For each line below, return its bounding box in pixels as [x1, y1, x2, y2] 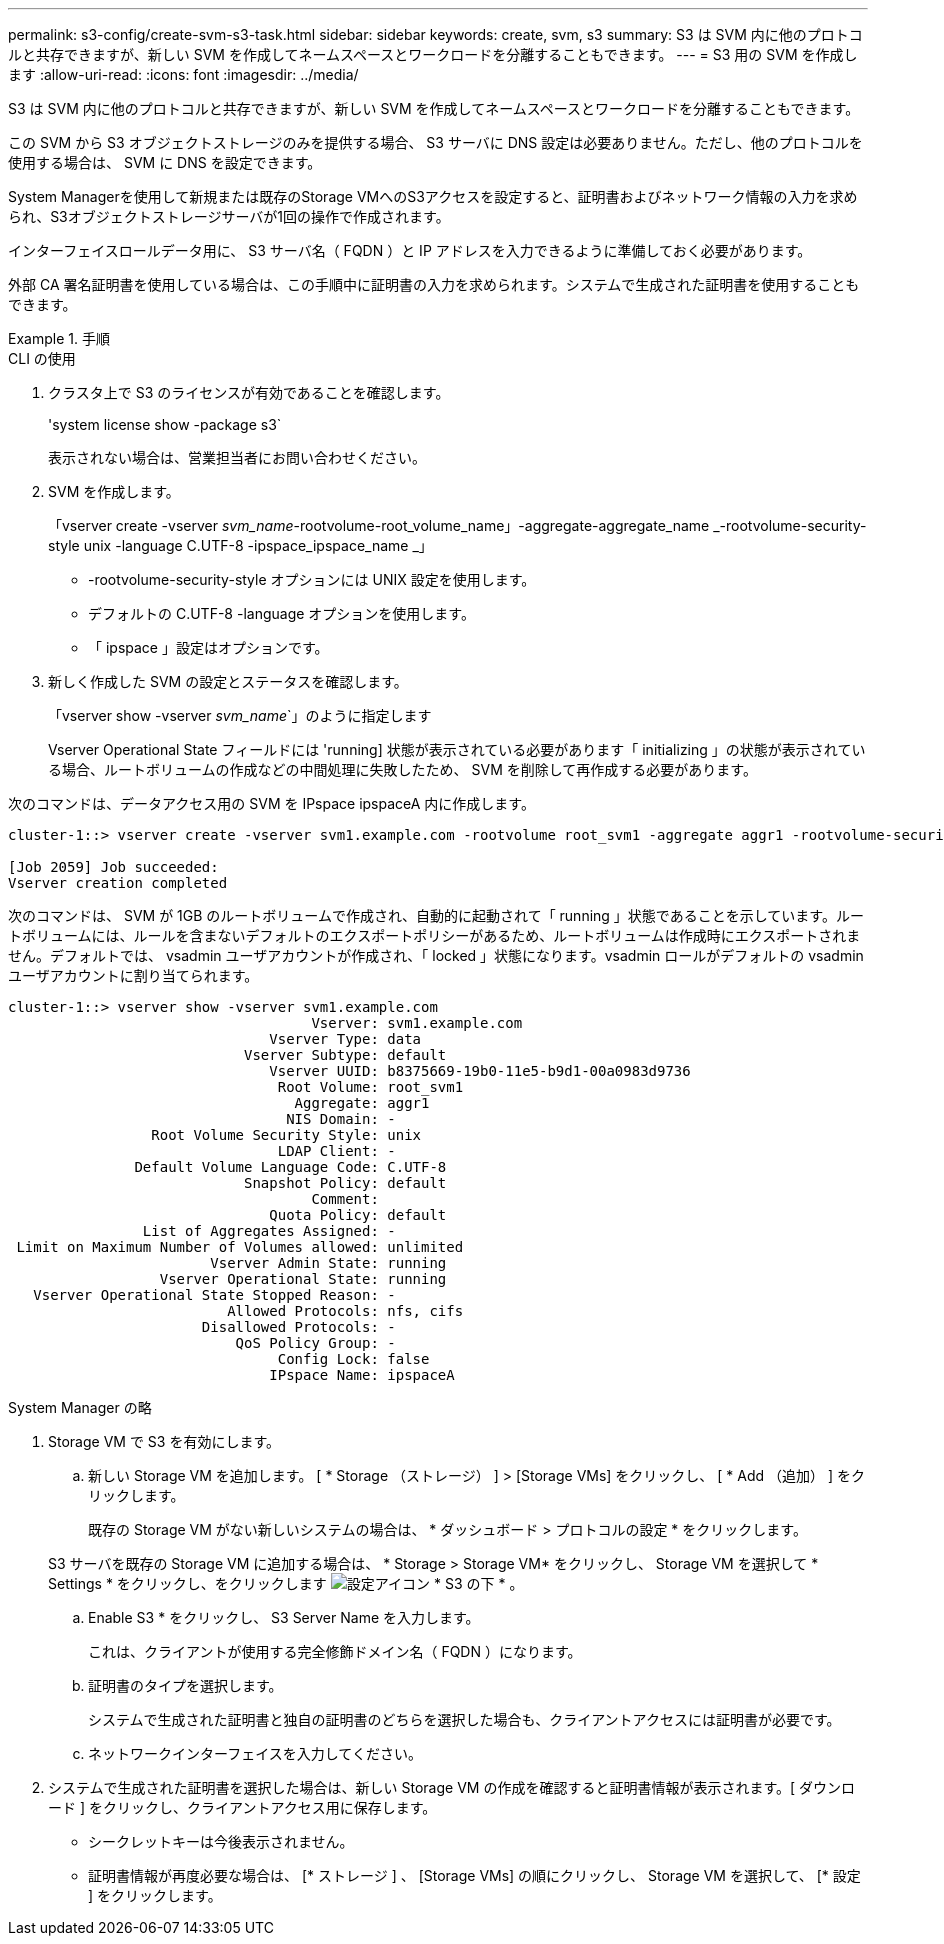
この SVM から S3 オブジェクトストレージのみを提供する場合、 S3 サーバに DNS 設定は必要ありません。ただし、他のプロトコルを [8, 134, 863, 151]
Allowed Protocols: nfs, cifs [227, 1303, 464, 1319]
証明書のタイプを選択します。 [88, 1677, 283, 1694]
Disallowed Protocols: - [201, 1319, 396, 1335]
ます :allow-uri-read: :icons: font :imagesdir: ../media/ [8, 66, 359, 83]
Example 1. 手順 [8, 330, 110, 347]
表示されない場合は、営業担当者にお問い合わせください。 [48, 449, 426, 466]
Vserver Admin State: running [210, 1255, 447, 1271]
